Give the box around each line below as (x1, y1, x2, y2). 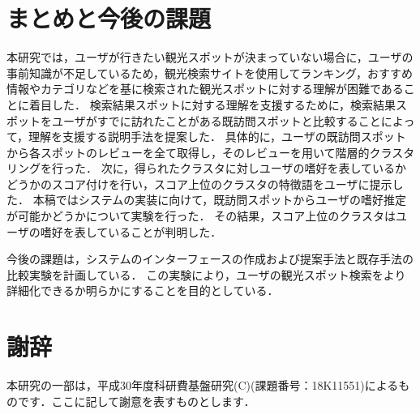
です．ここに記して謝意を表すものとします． (17, 392, 255, 409)
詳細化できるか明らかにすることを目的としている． (6, 282, 279, 299)
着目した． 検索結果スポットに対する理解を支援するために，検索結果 (28, 96, 396, 113)
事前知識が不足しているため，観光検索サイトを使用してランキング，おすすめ (6, 64, 414, 81)
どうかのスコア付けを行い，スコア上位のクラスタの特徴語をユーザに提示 (6, 175, 392, 192)
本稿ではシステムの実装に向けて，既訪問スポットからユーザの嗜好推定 (32, 191, 406, 208)
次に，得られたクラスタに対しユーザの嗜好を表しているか (101, 160, 406, 177)
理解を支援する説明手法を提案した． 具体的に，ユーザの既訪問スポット (28, 128, 406, 145)
